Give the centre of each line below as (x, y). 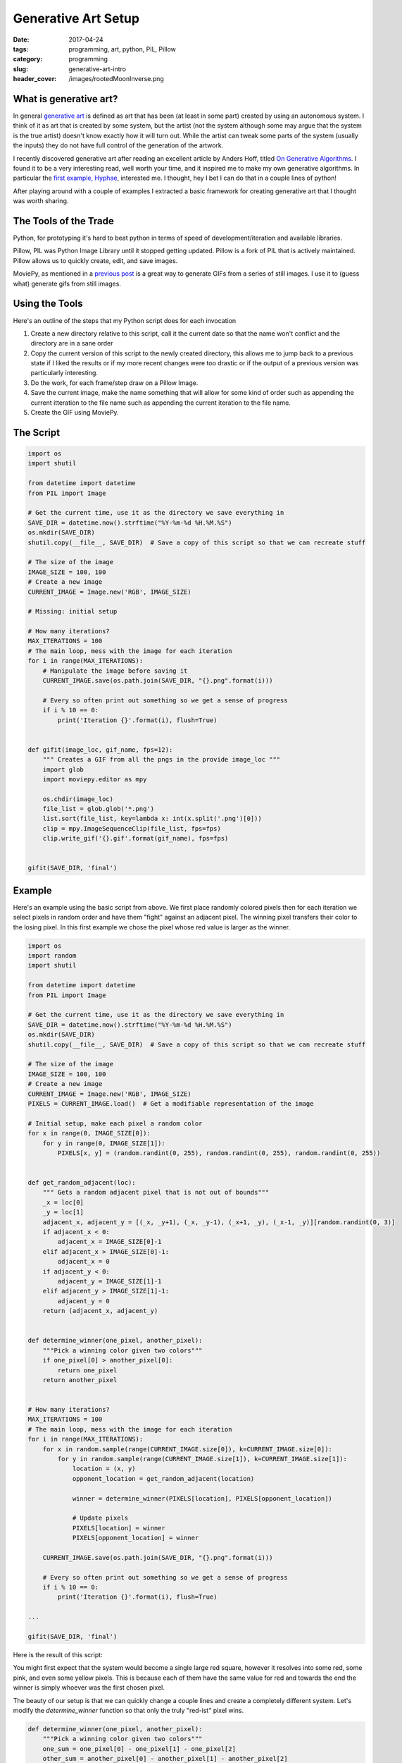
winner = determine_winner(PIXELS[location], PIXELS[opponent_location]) (202, 1498)
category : (28, 59)
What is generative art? (65, 99)
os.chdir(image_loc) (78, 799)
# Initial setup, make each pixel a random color (115, 1123)
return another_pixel (80, 1380)
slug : (20, 69)
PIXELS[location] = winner (119, 1528)
